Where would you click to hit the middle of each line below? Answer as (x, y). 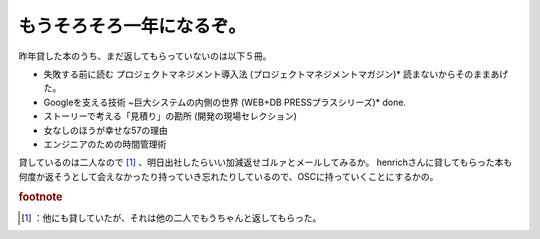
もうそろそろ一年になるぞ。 (132, 26)
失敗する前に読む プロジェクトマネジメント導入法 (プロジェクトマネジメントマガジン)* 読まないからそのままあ (271, 74)
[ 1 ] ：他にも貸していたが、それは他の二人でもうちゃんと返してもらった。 (171, 217)
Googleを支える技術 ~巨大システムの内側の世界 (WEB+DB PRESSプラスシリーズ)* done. (225, 102)
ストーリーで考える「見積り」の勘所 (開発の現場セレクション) (170, 116)
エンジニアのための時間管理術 (105, 144)
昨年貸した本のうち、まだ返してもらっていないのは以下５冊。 (145, 56)
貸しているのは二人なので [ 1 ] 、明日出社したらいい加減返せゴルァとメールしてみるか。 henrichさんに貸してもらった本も (265, 162)
